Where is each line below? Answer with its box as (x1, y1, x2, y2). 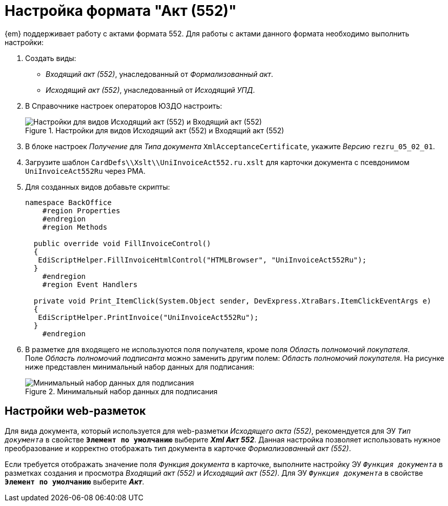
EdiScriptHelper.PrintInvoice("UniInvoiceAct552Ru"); (38, 313, 259, 321)
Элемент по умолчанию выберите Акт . (5, 477, 145, 486)
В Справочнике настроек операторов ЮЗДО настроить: (25, 101, 222, 110)
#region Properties (42, 206, 120, 215)
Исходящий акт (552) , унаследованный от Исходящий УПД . (46, 85, 255, 94)
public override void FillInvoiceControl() (33, 239, 211, 248)
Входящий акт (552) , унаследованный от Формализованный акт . (46, 69, 273, 78)
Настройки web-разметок (5, 404, 146, 418)
